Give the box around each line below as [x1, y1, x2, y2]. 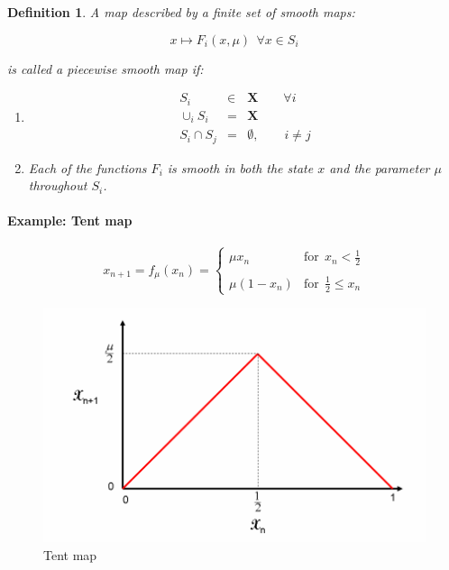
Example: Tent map [7, 211, 133, 230]
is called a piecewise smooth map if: [7, 59, 204, 78]
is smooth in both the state [167, 158, 314, 177]
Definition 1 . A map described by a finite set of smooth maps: [7, 3, 355, 21]
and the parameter [329, 158, 430, 177]
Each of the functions [28, 158, 147, 177]
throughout [28, 176, 87, 195]
